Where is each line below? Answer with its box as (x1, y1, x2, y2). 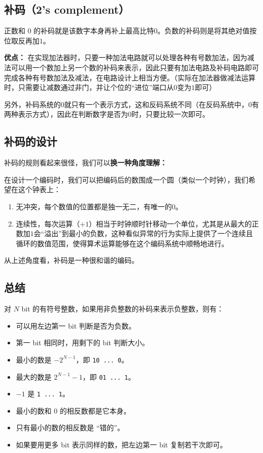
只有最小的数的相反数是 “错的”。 (16, 422, 124, 433)
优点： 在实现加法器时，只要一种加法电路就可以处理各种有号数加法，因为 (4, 52, 247, 63)
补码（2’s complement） (4, 2, 129, 17)
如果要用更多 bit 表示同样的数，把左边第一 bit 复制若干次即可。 (16, 439, 227, 450)
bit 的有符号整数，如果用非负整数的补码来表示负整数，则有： (21, 303, 224, 314)
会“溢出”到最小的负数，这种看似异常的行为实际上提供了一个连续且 (33, 228, 253, 239)
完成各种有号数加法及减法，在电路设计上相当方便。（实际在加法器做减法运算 (4, 72, 255, 82)
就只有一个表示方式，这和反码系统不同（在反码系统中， (64, 99, 248, 109)
